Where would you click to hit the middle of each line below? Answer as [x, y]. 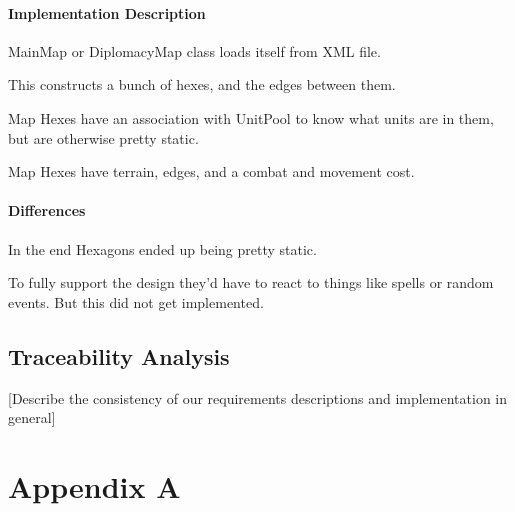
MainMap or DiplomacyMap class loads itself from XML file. [194, 50]
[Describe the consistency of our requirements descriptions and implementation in [258, 397]
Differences [47, 210]
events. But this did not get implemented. [136, 301]
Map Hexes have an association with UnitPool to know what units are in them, [251, 117]
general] [32, 417]
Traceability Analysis [119, 355]
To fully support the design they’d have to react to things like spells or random [251, 282]
